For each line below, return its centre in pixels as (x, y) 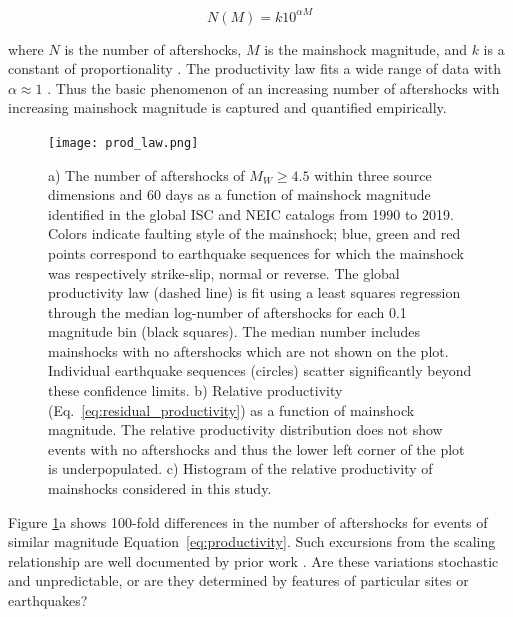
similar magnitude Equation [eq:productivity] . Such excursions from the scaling (252, 541)
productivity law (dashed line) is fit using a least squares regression (254, 292)
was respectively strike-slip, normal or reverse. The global (224, 272)
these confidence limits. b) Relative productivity (195, 390)
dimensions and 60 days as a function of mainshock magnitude (239, 194)
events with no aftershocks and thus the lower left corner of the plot (256, 448)
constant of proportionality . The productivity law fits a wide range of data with (255, 68)
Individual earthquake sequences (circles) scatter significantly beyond (260, 370)
